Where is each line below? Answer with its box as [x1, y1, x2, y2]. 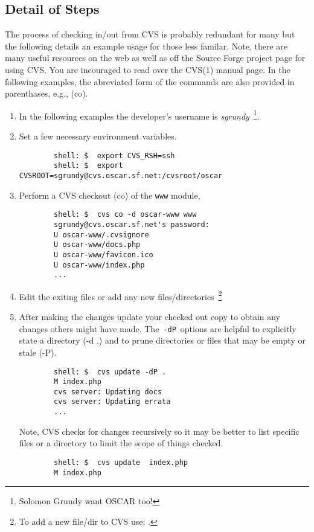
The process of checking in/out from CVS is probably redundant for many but [5, 28, 295, 40]
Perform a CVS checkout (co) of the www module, [19, 188, 200, 201]
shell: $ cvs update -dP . [54, 367, 167, 376]
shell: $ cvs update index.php [54, 458, 188, 467]
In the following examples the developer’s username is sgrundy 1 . [19, 107, 260, 122]
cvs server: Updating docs [54, 387, 162, 396]
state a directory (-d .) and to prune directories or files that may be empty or [19, 334, 306, 347]
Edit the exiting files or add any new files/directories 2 [19, 288, 222, 303]
